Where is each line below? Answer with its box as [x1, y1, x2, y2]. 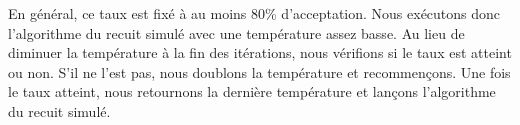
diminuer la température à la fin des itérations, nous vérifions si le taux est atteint [8, 42, 512, 63]
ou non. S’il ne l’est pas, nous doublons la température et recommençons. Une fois [8, 61, 511, 82]
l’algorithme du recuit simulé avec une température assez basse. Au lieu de [8, 22, 465, 43]
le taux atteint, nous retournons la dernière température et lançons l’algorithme [8, 81, 496, 102]
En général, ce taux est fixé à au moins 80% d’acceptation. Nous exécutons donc [8, 3, 501, 23]
